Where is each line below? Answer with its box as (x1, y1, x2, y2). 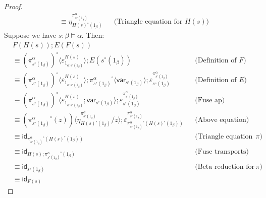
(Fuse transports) (195, 148, 249, 155)
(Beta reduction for (195, 163, 254, 171)
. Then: (81, 30, 104, 40)
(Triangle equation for (114, 18, 183, 25)
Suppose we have (4, 30, 57, 40)
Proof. (4, 1, 23, 11)
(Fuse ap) (195, 96, 225, 104)
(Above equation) (195, 116, 249, 123)
